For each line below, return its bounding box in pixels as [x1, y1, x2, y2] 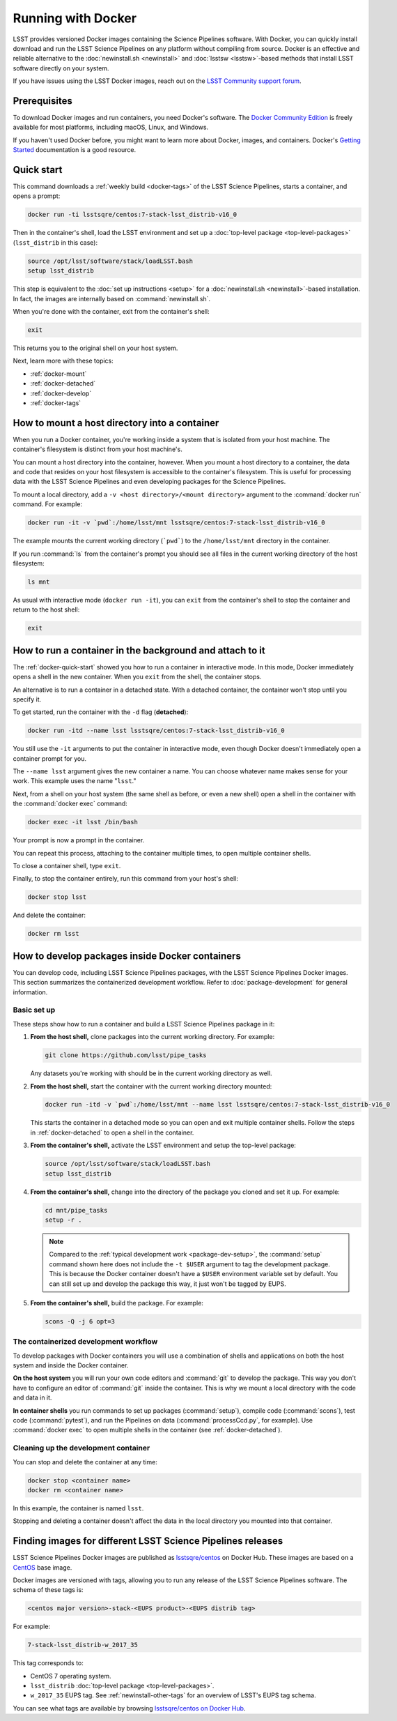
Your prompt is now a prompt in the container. [13, 836, 145, 844]
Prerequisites [13, 95, 72, 107]
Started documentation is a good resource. [13, 146, 137, 154]
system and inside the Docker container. [13, 1361, 129, 1370]
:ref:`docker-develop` [30, 389, 92, 397]
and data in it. [13, 1393, 52, 1402]
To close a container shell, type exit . [13, 861, 121, 870]
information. [13, 987, 48, 996]
